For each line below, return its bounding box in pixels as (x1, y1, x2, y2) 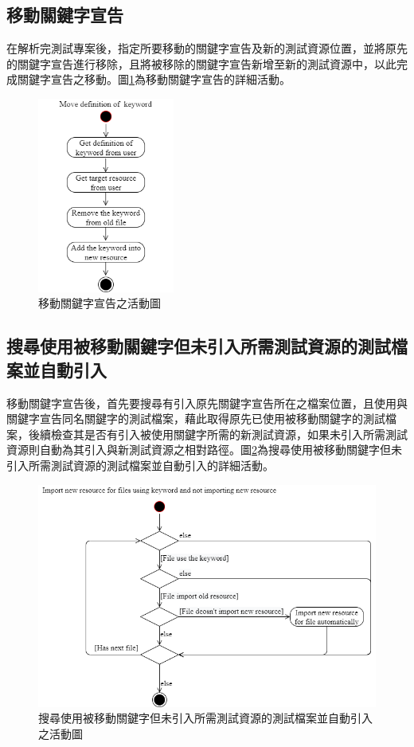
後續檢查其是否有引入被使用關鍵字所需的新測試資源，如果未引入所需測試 (28, 425, 408, 442)
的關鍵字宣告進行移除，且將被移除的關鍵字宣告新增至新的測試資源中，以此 (6, 55, 396, 72)
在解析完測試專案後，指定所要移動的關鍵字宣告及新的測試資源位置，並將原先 (6, 40, 408, 57)
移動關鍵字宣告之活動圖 (38, 295, 161, 311)
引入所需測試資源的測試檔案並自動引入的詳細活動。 (6, 456, 274, 473)
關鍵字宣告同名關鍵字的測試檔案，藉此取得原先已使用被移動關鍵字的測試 (6, 410, 385, 427)
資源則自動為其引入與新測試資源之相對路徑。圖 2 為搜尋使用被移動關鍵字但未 (6, 441, 402, 458)
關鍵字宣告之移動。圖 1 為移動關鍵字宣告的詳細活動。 (17, 71, 291, 88)
